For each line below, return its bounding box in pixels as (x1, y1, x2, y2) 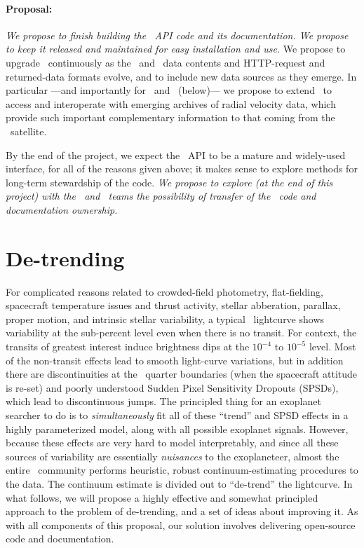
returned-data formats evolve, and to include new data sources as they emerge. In (6, 69, 357, 83)
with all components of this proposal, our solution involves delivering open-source (6, 517, 356, 532)
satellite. (10, 123, 47, 138)
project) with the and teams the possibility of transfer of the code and (6, 189, 316, 203)
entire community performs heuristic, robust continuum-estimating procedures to (6, 463, 358, 477)
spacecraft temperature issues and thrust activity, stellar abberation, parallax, (6, 298, 341, 313)
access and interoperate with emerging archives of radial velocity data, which (6, 96, 336, 111)
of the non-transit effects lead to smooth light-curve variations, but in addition (6, 352, 344, 367)
